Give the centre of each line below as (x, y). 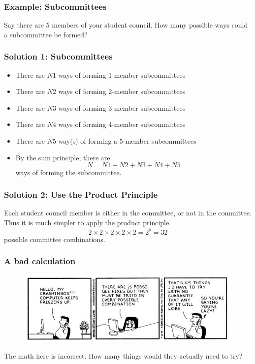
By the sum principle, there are (63, 157)
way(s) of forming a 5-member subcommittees (127, 141)
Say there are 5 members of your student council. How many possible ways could (126, 25)
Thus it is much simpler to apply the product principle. (88, 222)
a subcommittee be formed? (46, 34)
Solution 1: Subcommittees (58, 56)
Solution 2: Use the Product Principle (81, 194)
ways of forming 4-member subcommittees (122, 124)
